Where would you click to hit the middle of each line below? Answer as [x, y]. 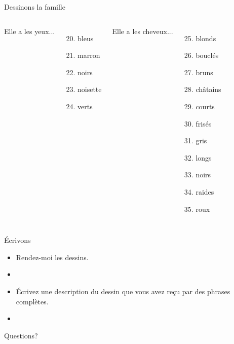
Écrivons [17, 240]
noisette [90, 89]
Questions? [21, 335]
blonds [206, 38]
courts [205, 106]
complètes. [32, 301]
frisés [204, 123]
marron [89, 55]
